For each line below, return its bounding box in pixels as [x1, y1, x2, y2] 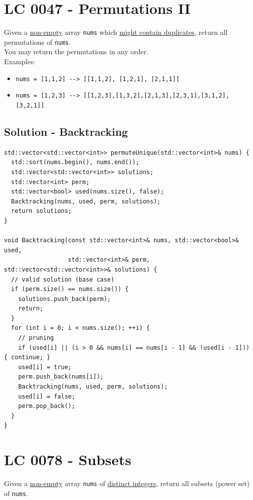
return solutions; [11, 207, 72, 215]
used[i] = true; [18, 363, 72, 371]
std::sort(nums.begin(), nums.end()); [11, 159, 140, 166]
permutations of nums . [4, 36, 71, 47]
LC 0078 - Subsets [4, 449, 132, 470]
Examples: [4, 56, 35, 67]
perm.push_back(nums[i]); [18, 373, 104, 381]
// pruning [18, 334, 54, 342]
